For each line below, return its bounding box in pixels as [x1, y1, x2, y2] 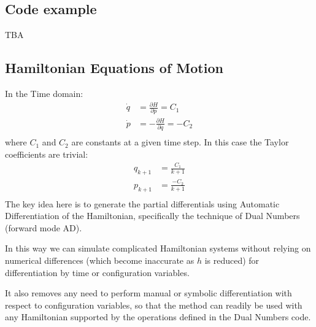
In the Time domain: [5, 87, 83, 99]
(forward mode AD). [5, 221, 82, 234]
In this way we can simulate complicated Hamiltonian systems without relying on [5, 242, 311, 255]
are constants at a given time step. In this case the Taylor [71, 136, 289, 148]
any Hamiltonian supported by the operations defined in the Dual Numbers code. [5, 310, 311, 323]
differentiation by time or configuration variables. [5, 266, 190, 279]
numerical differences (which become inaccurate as [5, 254, 195, 267]
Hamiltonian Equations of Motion [5, 58, 223, 77]
